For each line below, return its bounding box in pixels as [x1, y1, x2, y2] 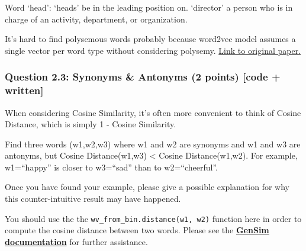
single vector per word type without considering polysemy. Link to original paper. [5, 44, 301, 56]
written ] [5, 83, 44, 98]
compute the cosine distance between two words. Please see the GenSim [5, 224, 269, 236]
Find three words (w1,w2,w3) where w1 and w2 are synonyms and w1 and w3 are [5, 137, 301, 150]
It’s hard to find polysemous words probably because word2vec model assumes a [5, 33, 296, 45]
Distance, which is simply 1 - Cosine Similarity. [5, 118, 176, 130]
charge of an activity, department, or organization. [5, 12, 188, 25]
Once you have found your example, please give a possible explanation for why [5, 181, 289, 193]
